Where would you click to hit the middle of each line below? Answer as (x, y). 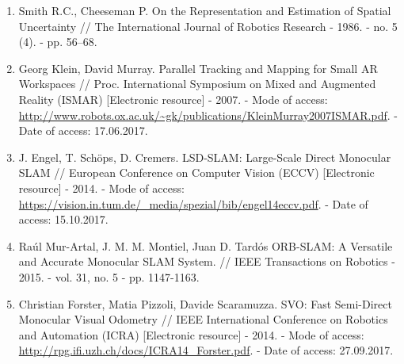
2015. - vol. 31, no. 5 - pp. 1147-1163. (109, 276)
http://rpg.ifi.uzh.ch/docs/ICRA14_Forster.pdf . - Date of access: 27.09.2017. (206, 350)
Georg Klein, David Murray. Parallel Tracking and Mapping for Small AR (198, 68)
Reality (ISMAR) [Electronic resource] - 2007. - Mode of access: (173, 99)
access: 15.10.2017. (63, 219)
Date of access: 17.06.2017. (83, 130)
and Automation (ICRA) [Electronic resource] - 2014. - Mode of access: (191, 334)
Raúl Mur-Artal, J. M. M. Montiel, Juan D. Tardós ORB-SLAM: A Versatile (206, 245)
